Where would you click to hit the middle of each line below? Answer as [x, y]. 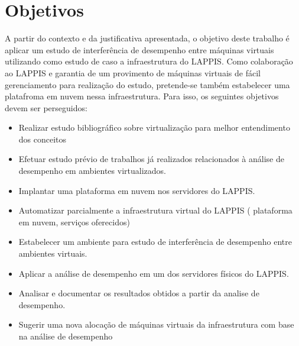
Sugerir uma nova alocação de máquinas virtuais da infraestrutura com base [156, 324]
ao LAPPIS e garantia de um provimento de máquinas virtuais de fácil [133, 72]
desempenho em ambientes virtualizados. [92, 171]
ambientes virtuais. [53, 253]
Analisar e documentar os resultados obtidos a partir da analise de [139, 293]
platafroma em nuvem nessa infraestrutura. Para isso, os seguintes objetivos [142, 96]
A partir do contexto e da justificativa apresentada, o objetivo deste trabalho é [147, 38]
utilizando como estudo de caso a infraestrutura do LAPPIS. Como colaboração [149, 61]
